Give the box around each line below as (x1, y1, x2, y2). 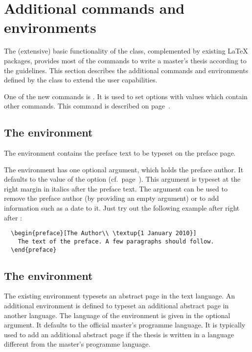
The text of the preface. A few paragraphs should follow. (18, 238, 214, 245)
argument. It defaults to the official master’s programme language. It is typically (4, 320, 246, 330)
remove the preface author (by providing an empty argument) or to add (4, 193, 219, 203)
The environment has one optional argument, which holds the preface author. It (4, 164, 244, 174)
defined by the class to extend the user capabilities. (4, 75, 158, 85)
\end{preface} (11, 246, 57, 253)
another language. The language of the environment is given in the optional (4, 310, 230, 320)
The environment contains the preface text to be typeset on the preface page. (4, 148, 236, 158)
